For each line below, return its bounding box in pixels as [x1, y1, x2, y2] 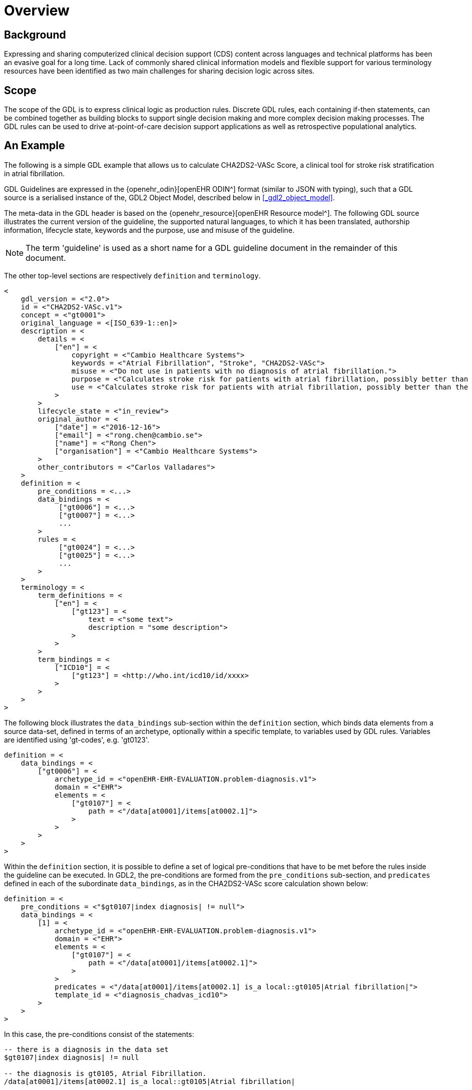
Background [4, 28, 66, 41]
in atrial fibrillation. [4, 169, 65, 178]
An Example [4, 139, 65, 152]
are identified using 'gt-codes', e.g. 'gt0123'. [4, 735, 150, 744]
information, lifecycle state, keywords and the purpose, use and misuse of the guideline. [4, 225, 295, 234]
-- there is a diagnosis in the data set [4, 1045, 169, 1053]
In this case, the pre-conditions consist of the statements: [4, 1029, 194, 1038]
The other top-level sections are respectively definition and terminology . [4, 271, 261, 280]
